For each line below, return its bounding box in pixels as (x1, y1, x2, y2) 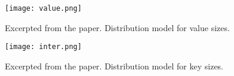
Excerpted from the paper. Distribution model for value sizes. (5, 21, 230, 34)
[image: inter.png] (5, 42, 82, 51)
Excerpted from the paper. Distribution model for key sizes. (5, 59, 224, 72)
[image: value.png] (5, 4, 82, 13)
